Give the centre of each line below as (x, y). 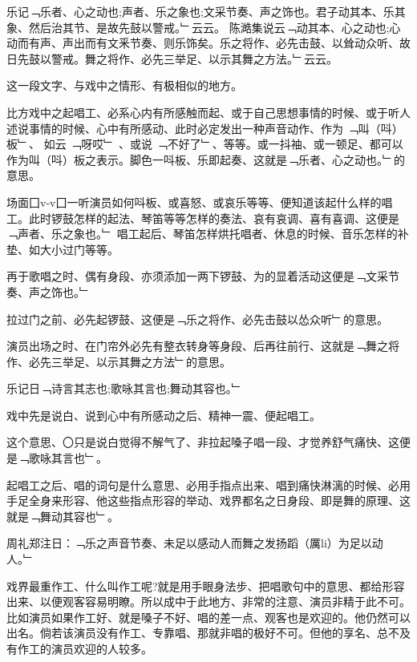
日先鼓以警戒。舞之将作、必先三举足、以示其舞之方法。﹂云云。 (172, 58)
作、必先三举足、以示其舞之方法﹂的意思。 (119, 361)
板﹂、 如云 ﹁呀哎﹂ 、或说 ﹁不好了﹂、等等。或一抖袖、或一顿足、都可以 (205, 144)
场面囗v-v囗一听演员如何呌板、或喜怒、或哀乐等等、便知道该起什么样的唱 (200, 202)
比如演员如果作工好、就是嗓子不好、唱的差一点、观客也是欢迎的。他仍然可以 (208, 617)
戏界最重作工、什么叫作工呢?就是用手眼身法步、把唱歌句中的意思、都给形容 (206, 585)
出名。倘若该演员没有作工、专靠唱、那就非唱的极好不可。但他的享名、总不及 (208, 633)
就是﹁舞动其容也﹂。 (63, 516)
